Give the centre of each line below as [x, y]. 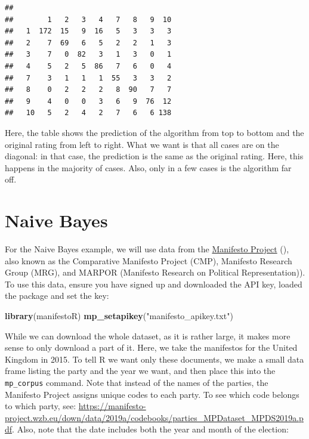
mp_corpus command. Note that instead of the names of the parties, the [137, 382]
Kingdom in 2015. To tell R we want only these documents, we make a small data [154, 359]
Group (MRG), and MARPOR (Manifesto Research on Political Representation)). [155, 272]
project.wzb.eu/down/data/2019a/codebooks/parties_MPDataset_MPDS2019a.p [154, 417]
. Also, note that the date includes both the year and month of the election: [150, 429]
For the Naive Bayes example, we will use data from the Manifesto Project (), [147, 249]
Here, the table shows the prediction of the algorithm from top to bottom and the [154, 132]
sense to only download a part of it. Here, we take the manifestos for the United [151, 347]
